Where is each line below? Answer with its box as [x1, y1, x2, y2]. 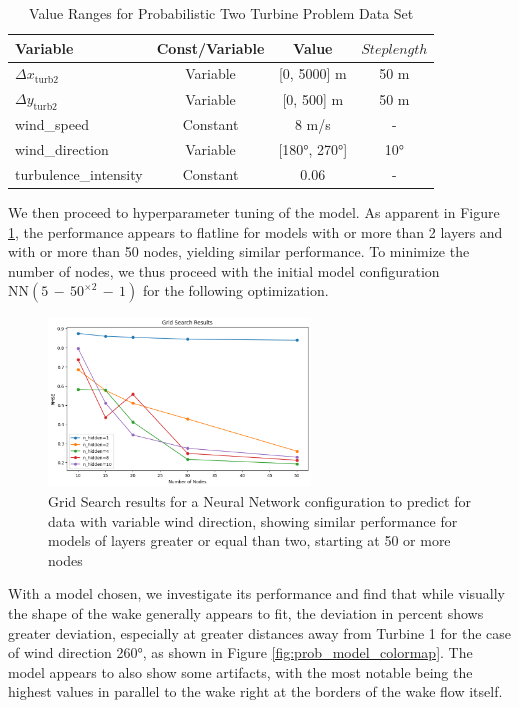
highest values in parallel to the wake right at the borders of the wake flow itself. [8, 681, 503, 702]
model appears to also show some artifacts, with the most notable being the [8, 661, 473, 682]
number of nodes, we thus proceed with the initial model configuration [8, 260, 440, 281]
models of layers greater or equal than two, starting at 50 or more [48, 530, 451, 551]
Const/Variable [156, 37, 265, 58]
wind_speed [15, 114, 89, 135]
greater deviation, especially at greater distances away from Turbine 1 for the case [8, 622, 511, 643]
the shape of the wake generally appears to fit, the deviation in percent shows [8, 603, 484, 623]
